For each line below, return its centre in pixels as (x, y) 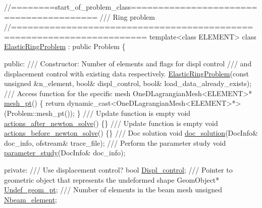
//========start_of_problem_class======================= (131, 7)
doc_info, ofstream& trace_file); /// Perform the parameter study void (115, 142)
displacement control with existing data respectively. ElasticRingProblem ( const (126, 73)
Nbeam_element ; (31, 199)
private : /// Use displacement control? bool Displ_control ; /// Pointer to (118, 169)
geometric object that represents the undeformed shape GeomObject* (112, 179)
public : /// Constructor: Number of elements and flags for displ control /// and (128, 63)
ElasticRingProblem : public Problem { (65, 46)
